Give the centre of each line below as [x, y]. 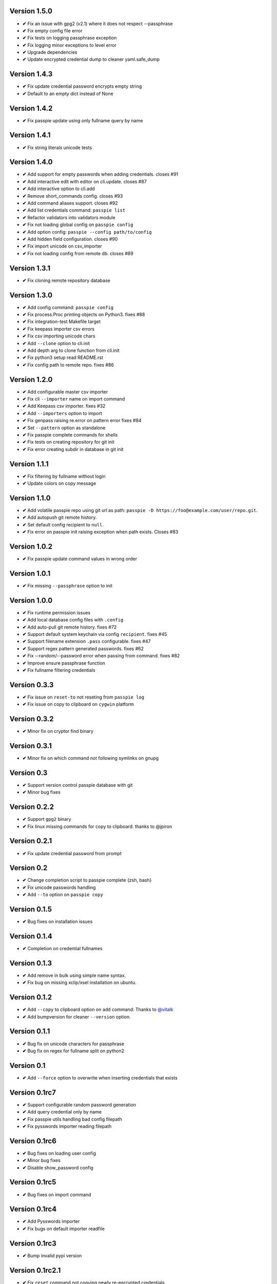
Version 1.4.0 [31, 162]
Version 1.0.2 [31, 546]
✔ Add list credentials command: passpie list [74, 210]
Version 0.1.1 [30, 1032]
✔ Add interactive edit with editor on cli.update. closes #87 [85, 181]
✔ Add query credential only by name [62, 1112]
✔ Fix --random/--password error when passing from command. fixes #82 [101, 656]
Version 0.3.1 [31, 745]
